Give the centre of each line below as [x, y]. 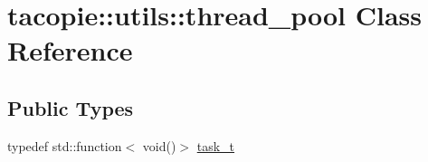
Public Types [71, 107]
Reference [70, 50]
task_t [216, 145]
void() [159, 145]
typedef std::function [65, 145]
